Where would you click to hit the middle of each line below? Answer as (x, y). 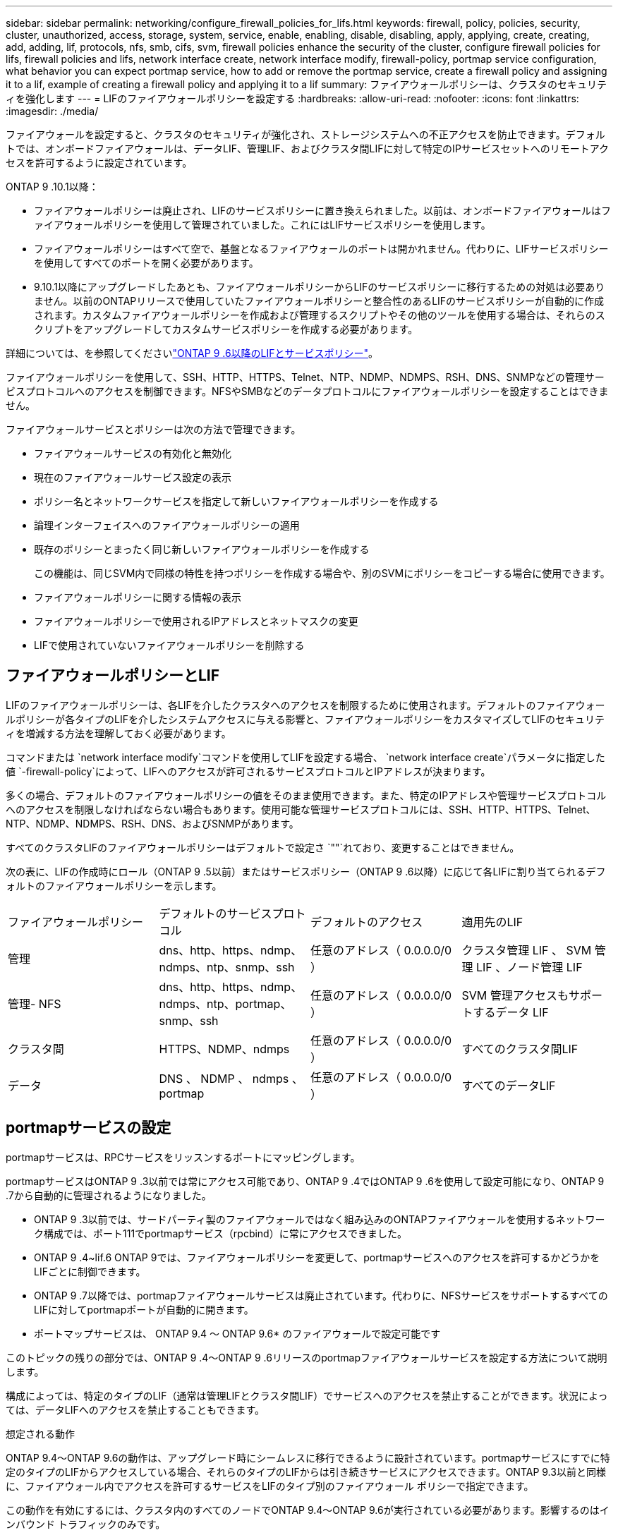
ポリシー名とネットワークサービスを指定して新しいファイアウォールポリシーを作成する (236, 501)
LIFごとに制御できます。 (90, 1271)
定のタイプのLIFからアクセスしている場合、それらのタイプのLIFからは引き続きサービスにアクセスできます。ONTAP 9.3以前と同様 (306, 1472)
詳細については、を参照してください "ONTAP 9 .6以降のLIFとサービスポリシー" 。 (192, 353)
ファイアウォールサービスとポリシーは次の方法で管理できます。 (153, 429)
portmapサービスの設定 (89, 1128)
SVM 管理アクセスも (515, 995)
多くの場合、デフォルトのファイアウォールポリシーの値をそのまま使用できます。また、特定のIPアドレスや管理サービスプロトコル (306, 795)
